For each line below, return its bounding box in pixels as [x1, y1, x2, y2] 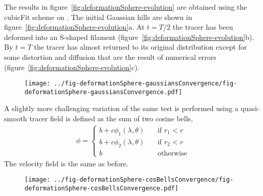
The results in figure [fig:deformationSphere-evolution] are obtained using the [4, 2, 247, 12]
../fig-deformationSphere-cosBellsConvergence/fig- [54, 176, 234, 184]
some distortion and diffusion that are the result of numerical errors [4, 51, 216, 62]
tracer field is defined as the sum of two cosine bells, [29, 113, 193, 124]
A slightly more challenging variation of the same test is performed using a [4, 103, 238, 114]
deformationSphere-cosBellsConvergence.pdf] [25, 185, 179, 192]
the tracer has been [172, 21, 233, 32]
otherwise [157, 149, 187, 157]
